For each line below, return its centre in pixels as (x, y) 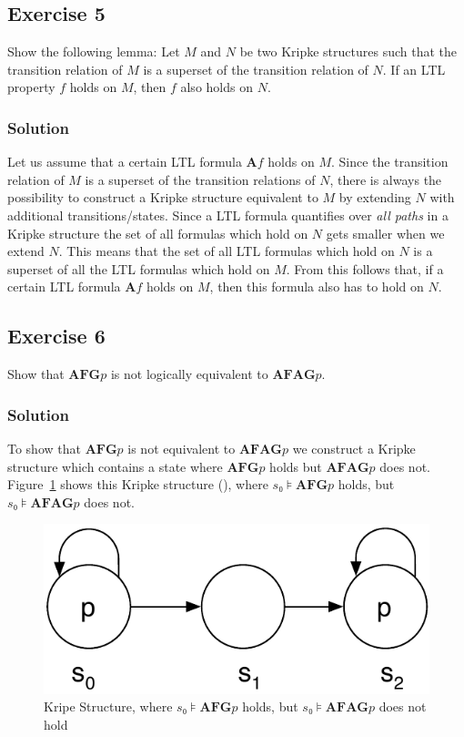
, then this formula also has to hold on (317, 287)
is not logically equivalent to (189, 374)
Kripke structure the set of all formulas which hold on (158, 233)
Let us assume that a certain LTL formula (125, 162)
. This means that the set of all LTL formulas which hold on (227, 251)
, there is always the (386, 179)
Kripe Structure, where (108, 706)
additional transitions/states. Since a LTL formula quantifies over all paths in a (228, 215)
